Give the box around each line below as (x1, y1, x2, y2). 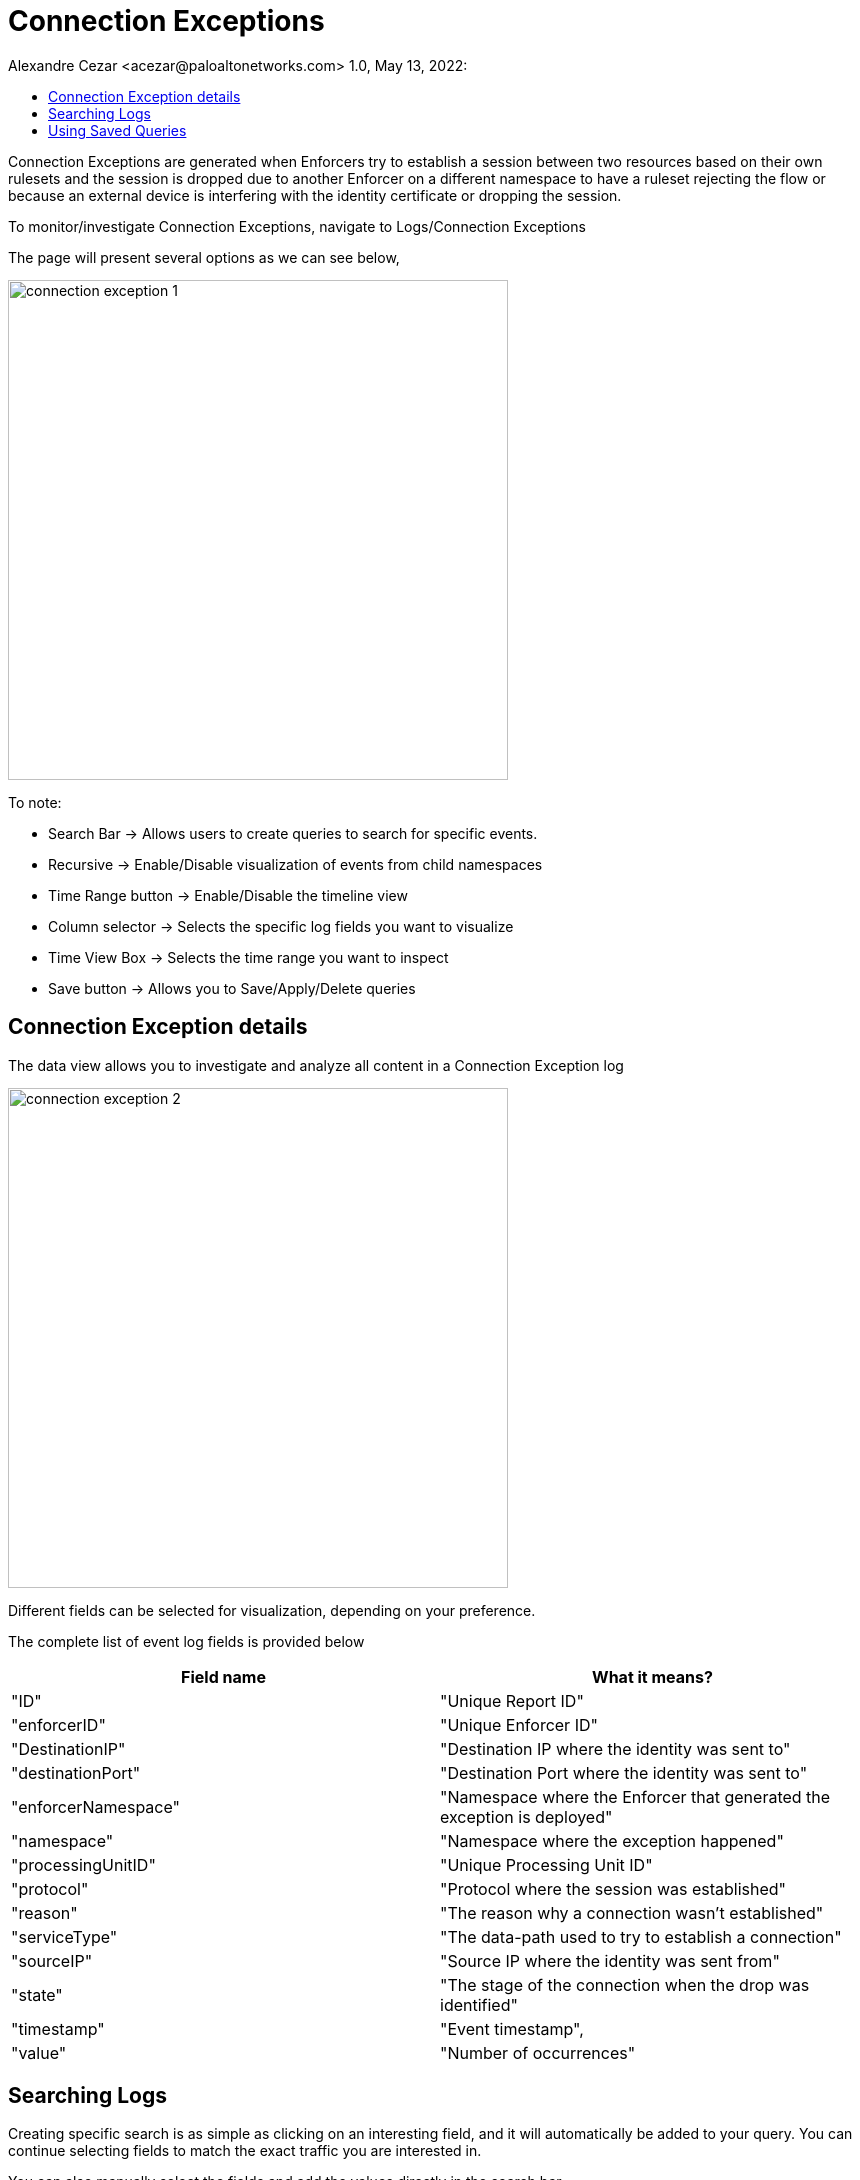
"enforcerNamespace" (11, 1796, 180, 1817)
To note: (8, 793, 62, 811)
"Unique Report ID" (440, 1690, 584, 1711)
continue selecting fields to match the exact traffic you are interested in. (8, 2142, 482, 2160)
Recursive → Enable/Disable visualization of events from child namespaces (48, 855, 543, 873)
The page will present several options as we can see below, (8, 248, 400, 266)
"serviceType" (11, 1926, 118, 1947)
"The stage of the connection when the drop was (440, 1974, 810, 1995)
